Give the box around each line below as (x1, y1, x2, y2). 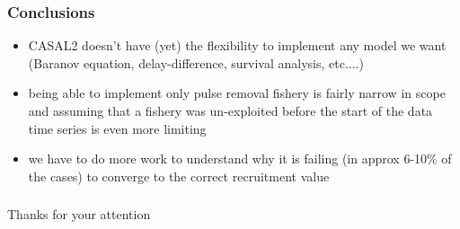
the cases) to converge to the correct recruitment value (28, 166, 330, 185)
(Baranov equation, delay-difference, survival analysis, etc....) (28, 53, 364, 72)
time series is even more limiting (28, 119, 207, 137)
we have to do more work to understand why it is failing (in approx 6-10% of (28, 149, 452, 168)
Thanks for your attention (7, 205, 151, 224)
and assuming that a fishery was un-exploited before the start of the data (28, 101, 433, 119)
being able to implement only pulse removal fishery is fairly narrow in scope (28, 84, 446, 102)
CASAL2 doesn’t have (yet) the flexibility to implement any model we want (28, 36, 447, 55)
